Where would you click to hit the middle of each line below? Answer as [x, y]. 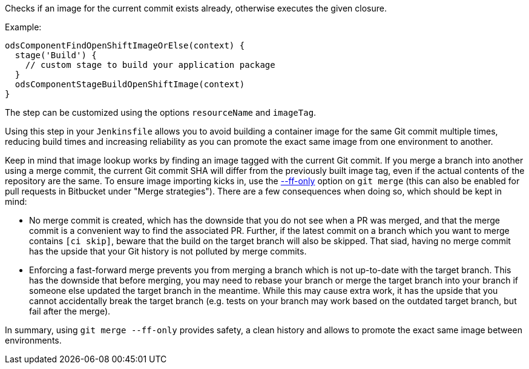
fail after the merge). [70, 311]
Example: [23, 27]
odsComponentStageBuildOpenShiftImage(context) [130, 84]
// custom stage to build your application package [150, 65]
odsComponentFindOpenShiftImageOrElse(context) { [125, 45]
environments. [33, 340]
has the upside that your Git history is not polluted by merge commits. [168, 251]
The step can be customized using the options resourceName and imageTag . [161, 112]
